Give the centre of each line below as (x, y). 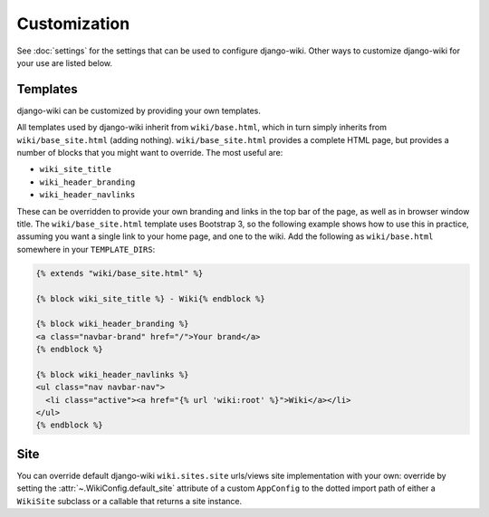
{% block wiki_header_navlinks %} (112, 374)
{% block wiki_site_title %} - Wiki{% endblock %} (151, 298)
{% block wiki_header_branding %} (112, 324)
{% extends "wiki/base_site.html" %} (120, 273)
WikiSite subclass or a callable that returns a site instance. (129, 501)
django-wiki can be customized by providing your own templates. (139, 110)
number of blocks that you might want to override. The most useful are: (150, 153)
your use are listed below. (65, 62)
